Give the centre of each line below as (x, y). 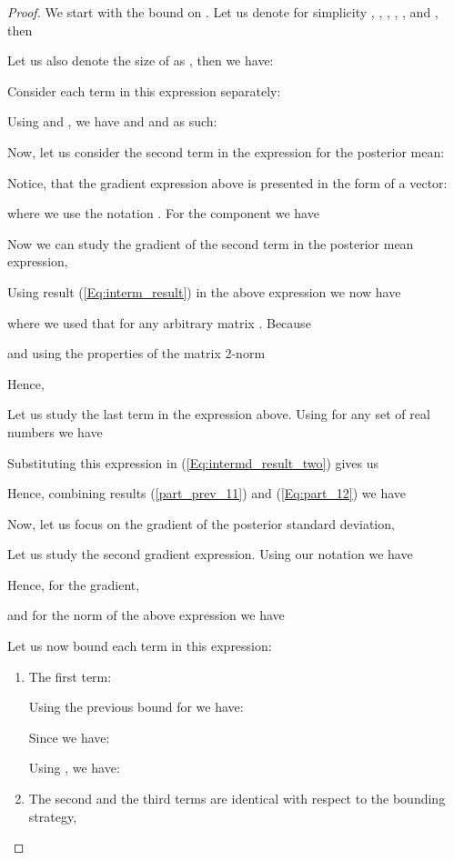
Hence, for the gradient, (74, 584)
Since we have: (69, 737)
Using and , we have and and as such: (112, 121)
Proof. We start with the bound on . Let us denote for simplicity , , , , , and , (223, 12)
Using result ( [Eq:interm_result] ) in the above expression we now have (204, 291)
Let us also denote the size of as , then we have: (141, 60)
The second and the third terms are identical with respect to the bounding (237, 799)
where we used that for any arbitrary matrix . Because (159, 322)
